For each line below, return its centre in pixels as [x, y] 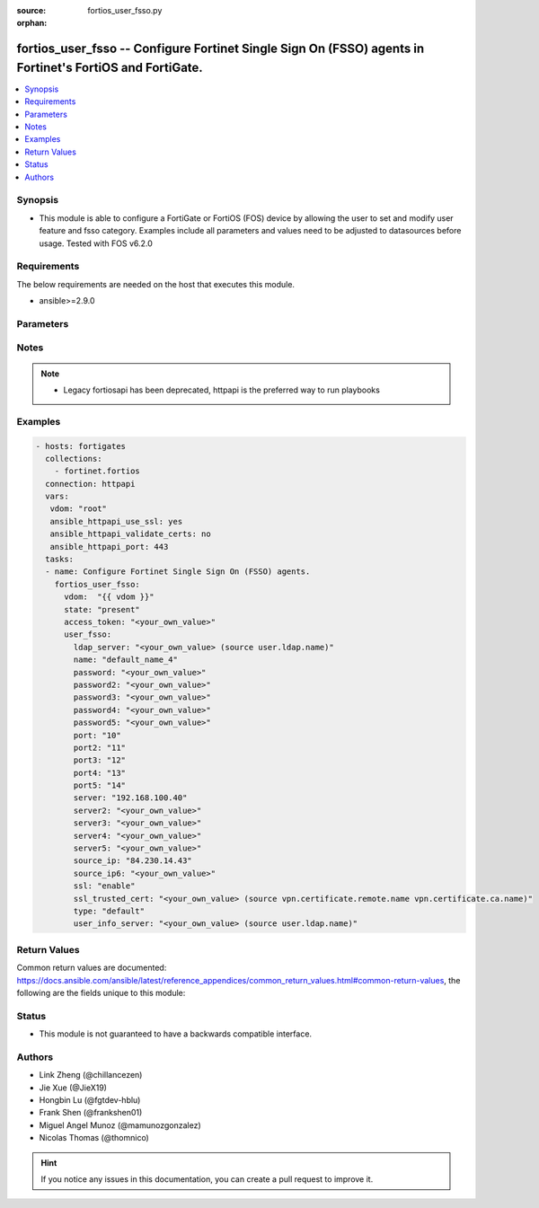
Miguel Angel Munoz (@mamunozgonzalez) [120, 1125]
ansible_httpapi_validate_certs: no [130, 534]
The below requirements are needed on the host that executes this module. [156, 284]
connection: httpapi [90, 484]
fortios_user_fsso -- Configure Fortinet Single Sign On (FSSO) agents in [221, 49]
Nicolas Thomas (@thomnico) [94, 1138]
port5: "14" [99, 785]
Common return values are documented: [92, 968]
